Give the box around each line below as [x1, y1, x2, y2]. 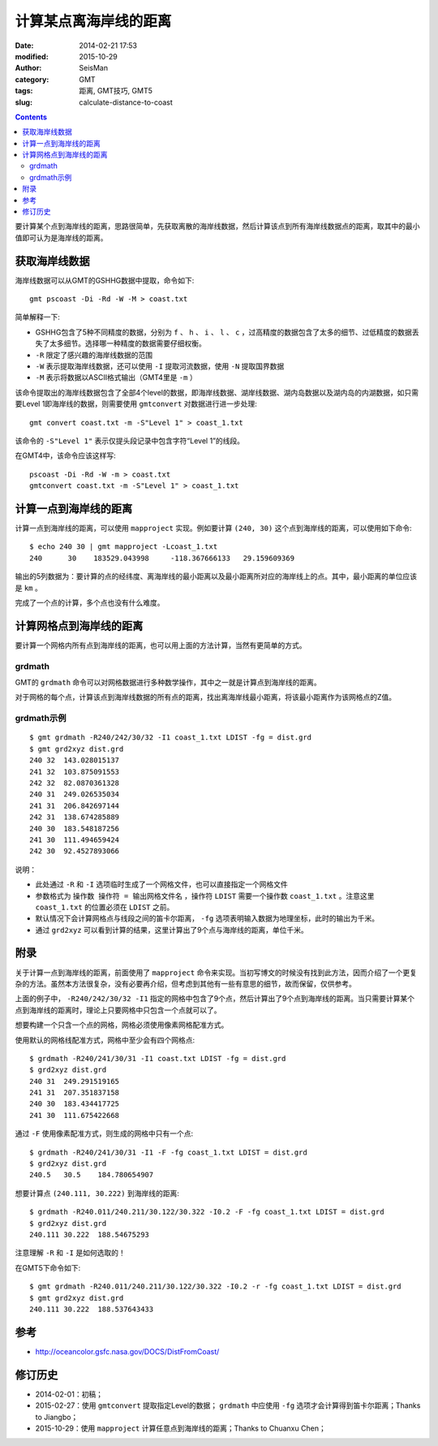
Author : [15, 63, 42, 73]
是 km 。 [15, 583, 42, 593]
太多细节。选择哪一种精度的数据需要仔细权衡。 [49, 339, 206, 348]
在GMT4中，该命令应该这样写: [15, 451, 117, 460]
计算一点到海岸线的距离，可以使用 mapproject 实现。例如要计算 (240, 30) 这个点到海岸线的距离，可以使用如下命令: [15, 524, 412, 533]
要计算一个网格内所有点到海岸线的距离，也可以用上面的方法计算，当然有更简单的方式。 [15, 640, 307, 650]
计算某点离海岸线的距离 [15, 12, 172, 30]
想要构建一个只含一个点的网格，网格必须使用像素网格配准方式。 [15, 1020, 229, 1030]
